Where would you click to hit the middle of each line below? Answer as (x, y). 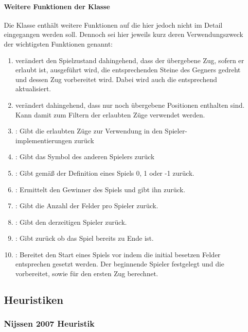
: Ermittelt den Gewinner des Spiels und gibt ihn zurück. (100, 189)
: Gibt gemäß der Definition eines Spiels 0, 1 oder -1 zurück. (105, 173)
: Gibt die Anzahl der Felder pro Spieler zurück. (87, 206)
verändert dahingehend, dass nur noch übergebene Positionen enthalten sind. (130, 105)
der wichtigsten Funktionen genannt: (58, 43)
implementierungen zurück (55, 140)
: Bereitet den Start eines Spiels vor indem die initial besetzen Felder (118, 254)
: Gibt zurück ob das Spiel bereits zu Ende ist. (84, 238)
